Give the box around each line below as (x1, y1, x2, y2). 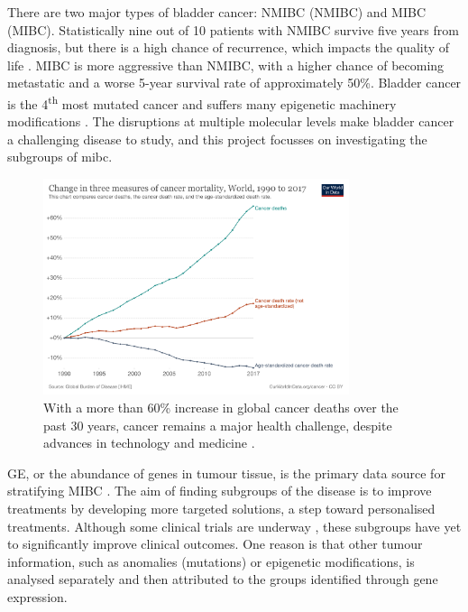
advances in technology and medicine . (43, 433, 255, 452)
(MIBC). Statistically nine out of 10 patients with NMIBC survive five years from (7, 20, 459, 39)
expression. (7, 587, 68, 606)
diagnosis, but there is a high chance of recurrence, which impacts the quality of (7, 38, 450, 57)
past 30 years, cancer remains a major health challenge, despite (43, 415, 392, 434)
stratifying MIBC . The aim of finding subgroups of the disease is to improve (7, 481, 432, 500)
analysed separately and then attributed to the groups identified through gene (7, 570, 438, 589)
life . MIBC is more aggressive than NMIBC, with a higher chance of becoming (7, 55, 445, 74)
